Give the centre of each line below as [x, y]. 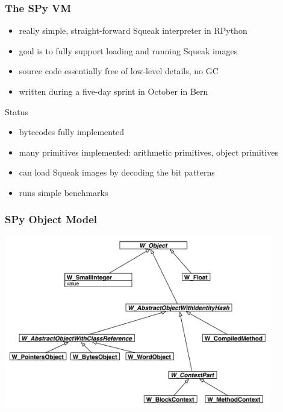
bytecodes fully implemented [72, 132]
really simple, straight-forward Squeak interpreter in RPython [133, 30]
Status [17, 111]
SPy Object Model [51, 219]
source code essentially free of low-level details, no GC [119, 71]
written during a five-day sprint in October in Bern [114, 91]
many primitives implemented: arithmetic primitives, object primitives [148, 152]
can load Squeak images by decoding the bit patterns [117, 172]
